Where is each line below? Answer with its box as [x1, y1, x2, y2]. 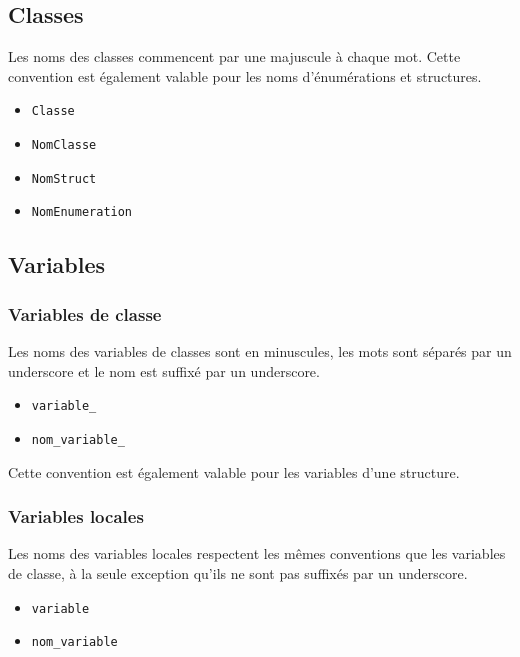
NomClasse [31, 138, 97, 153]
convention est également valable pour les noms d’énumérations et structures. [8, 65, 482, 86]
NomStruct [31, 171, 97, 186]
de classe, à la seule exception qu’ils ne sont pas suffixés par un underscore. [8, 562, 468, 583]
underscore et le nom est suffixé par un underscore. [8, 360, 320, 381]
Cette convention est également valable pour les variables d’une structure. [8, 461, 460, 482]
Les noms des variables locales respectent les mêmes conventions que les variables [8, 543, 506, 564]
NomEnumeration [31, 205, 133, 220]
